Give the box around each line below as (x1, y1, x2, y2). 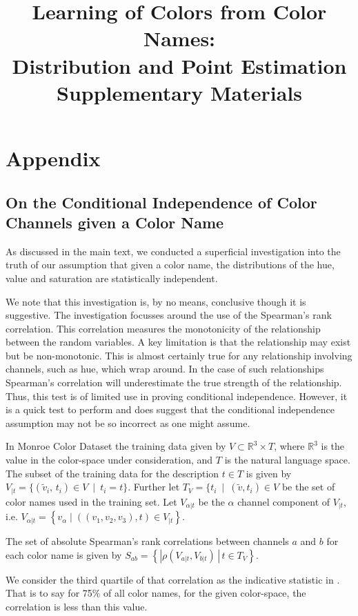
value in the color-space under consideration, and (6, 453, 213, 467)
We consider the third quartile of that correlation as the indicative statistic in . (6, 572, 340, 586)
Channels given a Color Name (6, 211, 224, 232)
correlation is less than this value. (6, 599, 148, 613)
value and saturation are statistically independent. (6, 270, 218, 285)
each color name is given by (6, 547, 122, 562)
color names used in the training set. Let (6, 494, 177, 508)
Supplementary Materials (57, 78, 302, 106)
